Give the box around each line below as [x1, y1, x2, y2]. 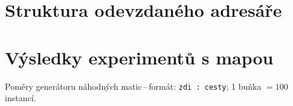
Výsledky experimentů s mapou [5, 45, 274, 69]
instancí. [5, 92, 36, 104]
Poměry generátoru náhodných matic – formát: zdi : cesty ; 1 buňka [5, 79, 262, 92]
